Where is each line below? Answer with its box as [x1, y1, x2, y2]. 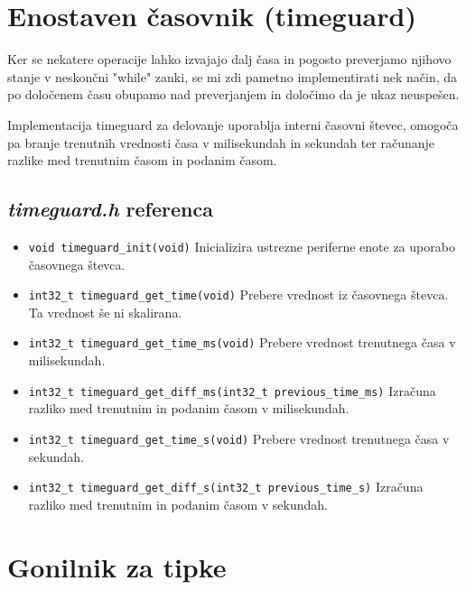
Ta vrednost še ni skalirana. [28, 302, 182, 321]
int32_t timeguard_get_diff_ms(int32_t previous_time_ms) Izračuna [28, 381, 436, 400]
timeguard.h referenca [7, 195, 213, 223]
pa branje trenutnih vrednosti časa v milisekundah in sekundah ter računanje [7, 133, 435, 152]
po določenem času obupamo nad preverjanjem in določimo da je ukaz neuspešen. [7, 85, 460, 104]
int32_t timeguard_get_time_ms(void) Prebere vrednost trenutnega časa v [28, 333, 456, 352]
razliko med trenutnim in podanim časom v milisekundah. [28, 399, 349, 418]
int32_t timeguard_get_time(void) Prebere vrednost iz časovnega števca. [28, 285, 449, 304]
